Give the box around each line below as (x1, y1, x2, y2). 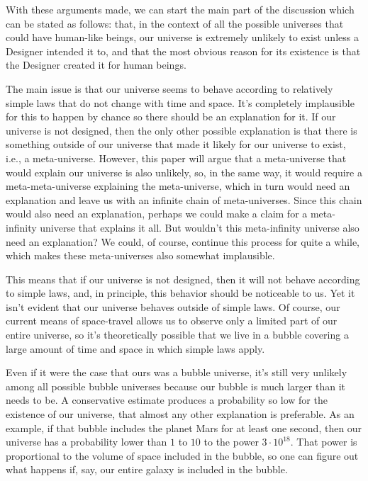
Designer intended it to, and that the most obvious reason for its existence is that (6, 43, 361, 58)
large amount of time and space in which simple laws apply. (6, 341, 265, 356)
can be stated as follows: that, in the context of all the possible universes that (6, 16, 344, 30)
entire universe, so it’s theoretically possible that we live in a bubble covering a (6, 327, 349, 342)
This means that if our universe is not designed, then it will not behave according (6, 271, 360, 286)
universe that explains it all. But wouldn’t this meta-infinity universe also (40, 220, 359, 234)
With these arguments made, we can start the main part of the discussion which (6, 2, 355, 16)
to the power (203, 434, 259, 449)
